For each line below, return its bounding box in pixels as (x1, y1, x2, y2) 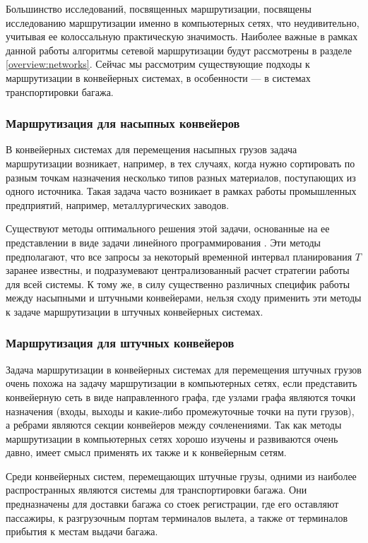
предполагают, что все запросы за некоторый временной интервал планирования (6, 249, 352, 263)
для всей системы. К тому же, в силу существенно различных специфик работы (6, 276, 350, 291)
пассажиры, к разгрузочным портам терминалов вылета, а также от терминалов (6, 510, 348, 525)
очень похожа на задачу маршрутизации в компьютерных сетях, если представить (6, 376, 357, 390)
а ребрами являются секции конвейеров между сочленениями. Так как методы (6, 417, 342, 432)
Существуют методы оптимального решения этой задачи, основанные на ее (6, 221, 330, 236)
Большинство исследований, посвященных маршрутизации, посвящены (6, 1, 311, 16)
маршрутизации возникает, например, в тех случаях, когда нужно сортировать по (6, 155, 355, 170)
